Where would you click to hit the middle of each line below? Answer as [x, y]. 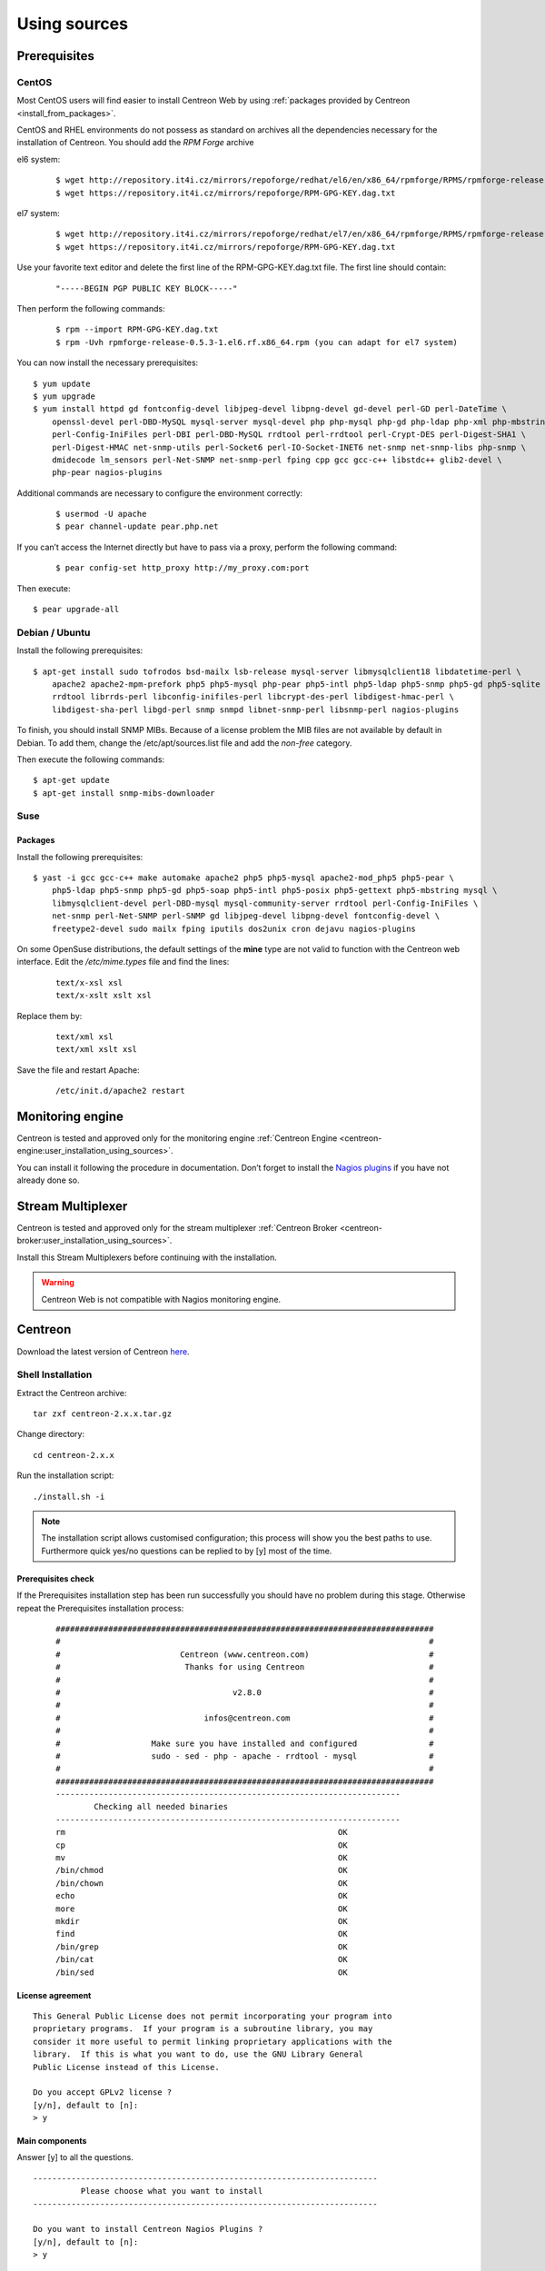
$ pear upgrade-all [76, 610]
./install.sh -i [69, 1496]
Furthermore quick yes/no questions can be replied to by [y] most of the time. [187, 1551]
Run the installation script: [65, 1475]
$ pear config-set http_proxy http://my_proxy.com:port [183, 568]
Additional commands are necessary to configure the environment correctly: [160, 493]
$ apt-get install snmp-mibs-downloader [124, 793]
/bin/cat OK [202, 1959]
